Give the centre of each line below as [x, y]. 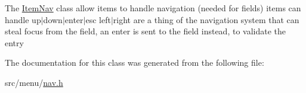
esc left [98, 19]
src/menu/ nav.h [34, 82]
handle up [23, 19]
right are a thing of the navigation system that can [206, 19]
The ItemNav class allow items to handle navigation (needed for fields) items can [153, 8]
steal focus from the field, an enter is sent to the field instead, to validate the [145, 31]
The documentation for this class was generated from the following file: [135, 62]
